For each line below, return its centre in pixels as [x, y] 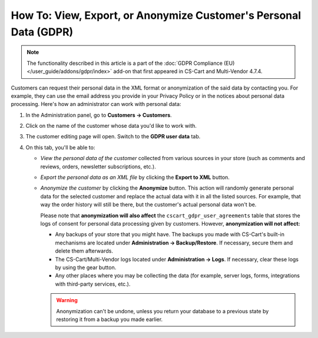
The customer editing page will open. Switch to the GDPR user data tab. [113, 137]
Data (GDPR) [42, 32]
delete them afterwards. [84, 251]
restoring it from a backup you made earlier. [110, 319]
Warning [67, 300]
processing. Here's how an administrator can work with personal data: [96, 104]
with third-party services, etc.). [93, 284]
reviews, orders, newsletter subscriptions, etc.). [98, 166]
